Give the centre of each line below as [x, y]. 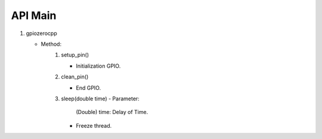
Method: [51, 44]
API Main [34, 15]
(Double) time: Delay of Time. [112, 112]
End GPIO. [89, 88]
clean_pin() [75, 77]
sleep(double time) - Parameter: [100, 99]
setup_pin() [75, 55]
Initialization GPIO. [98, 66]
